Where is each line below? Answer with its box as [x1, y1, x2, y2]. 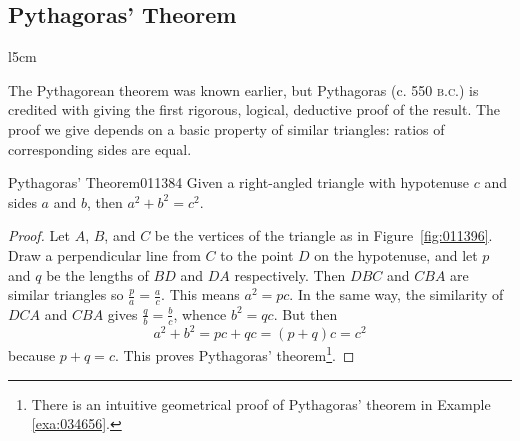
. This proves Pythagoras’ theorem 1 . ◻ [114, 342, 355, 365]
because [8, 344, 56, 365]
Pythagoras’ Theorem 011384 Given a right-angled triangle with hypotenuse [8, 172, 470, 193]
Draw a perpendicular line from [8, 244, 201, 265]
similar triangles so [8, 284, 124, 305]
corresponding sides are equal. [8, 138, 192, 159]
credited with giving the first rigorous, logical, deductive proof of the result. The [8, 99, 501, 120]
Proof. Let [8, 225, 70, 246]
